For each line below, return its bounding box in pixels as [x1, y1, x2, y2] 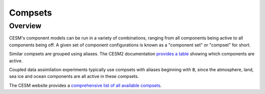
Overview [9, 21, 42, 30]
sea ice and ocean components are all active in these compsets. [9, 74, 139, 79]
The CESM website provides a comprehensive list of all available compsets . [9, 82, 162, 88]
